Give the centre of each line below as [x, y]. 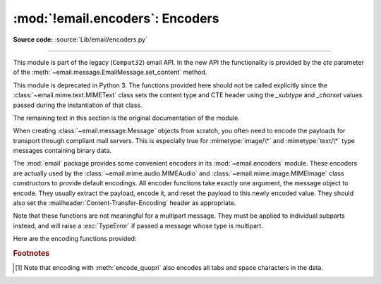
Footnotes [31, 253]
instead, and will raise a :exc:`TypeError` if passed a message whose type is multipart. [138, 226]
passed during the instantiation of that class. [78, 105]
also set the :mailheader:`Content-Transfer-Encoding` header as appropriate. [125, 203]
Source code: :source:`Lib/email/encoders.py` [80, 39]
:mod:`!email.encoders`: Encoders [116, 18]
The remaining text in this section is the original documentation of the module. [126, 118]
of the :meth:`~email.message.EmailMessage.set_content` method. [110, 72]
